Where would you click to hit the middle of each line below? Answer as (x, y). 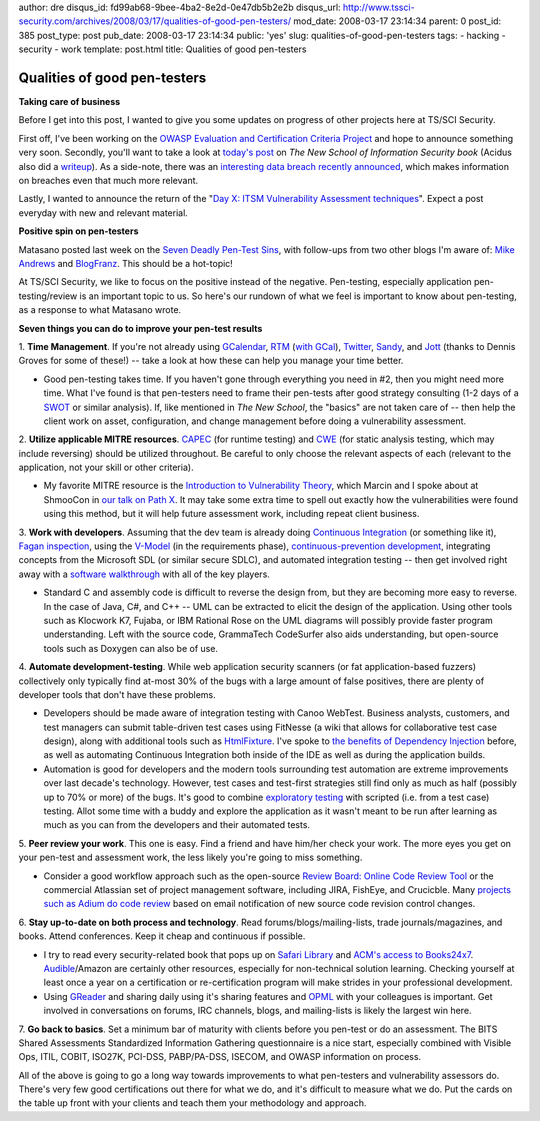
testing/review (48, 296)
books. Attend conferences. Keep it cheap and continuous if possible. (162, 936)
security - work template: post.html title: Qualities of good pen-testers (162, 49)
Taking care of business (69, 102)
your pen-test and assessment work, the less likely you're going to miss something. (190, 857)
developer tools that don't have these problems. (117, 694)
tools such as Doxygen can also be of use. (131, 648)
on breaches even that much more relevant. (108, 181)
